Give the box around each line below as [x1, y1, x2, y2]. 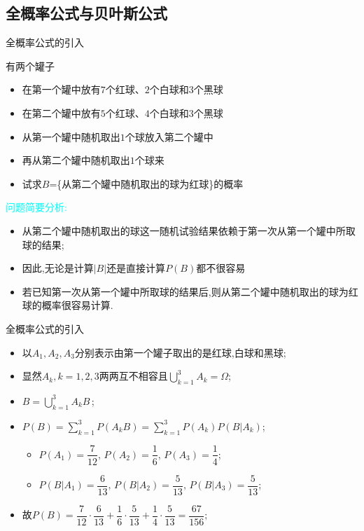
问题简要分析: [6, 200, 67, 214]
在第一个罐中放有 [22, 82, 101, 97]
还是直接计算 [106, 261, 166, 275]
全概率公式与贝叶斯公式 [6, 2, 167, 24]
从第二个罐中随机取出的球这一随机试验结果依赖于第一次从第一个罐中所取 [22, 223, 356, 237]
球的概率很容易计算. [22, 298, 113, 312]
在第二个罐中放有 [22, 105, 101, 120]
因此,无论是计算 [22, 261, 94, 275]
